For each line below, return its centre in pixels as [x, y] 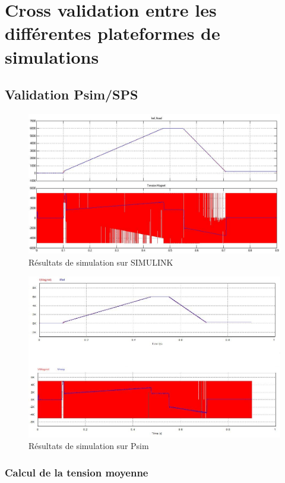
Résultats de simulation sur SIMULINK [101, 262]
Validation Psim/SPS [72, 94]
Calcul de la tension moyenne [77, 472]
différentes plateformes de [113, 33]
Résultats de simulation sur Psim [89, 446]
